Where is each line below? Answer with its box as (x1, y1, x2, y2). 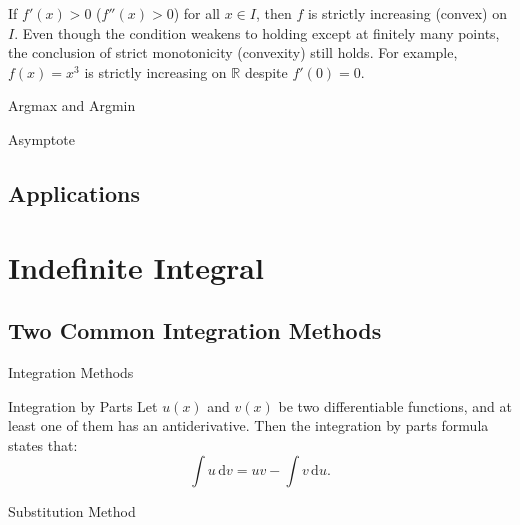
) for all (173, 3, 220, 23)
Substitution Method (8, 501, 136, 522)
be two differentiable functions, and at (278, 395, 512, 416)
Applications (8, 177, 141, 208)
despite (244, 61, 288, 82)
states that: (8, 434, 78, 455)
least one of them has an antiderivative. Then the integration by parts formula (8, 415, 489, 436)
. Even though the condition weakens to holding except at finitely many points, (14, 22, 500, 43)
